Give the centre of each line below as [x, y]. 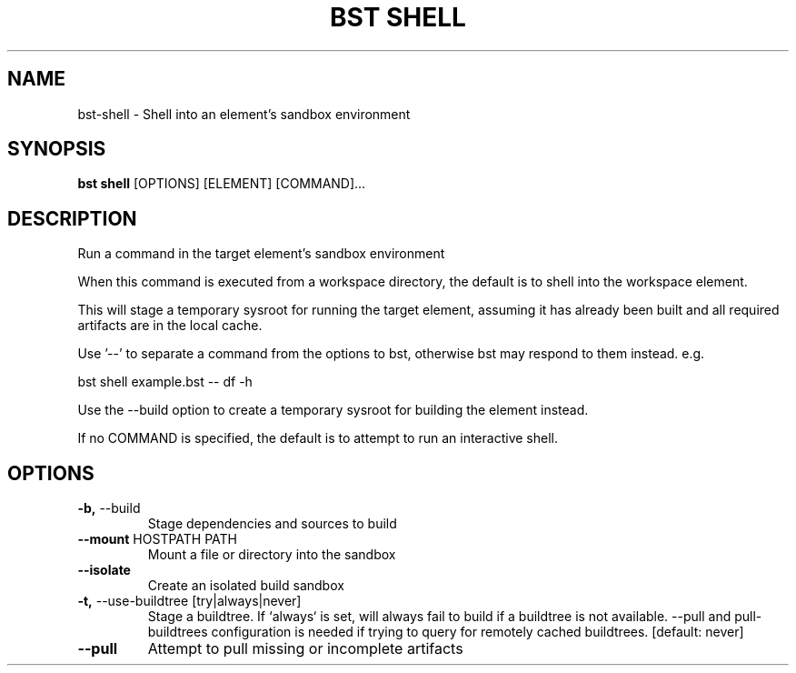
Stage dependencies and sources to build [272, 524]
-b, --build [109, 508]
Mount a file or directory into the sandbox [272, 555]
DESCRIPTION [72, 218]
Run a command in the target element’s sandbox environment [261, 254]
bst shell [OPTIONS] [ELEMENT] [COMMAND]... [222, 184]
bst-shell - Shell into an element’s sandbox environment [244, 114]
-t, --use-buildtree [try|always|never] [189, 601]
